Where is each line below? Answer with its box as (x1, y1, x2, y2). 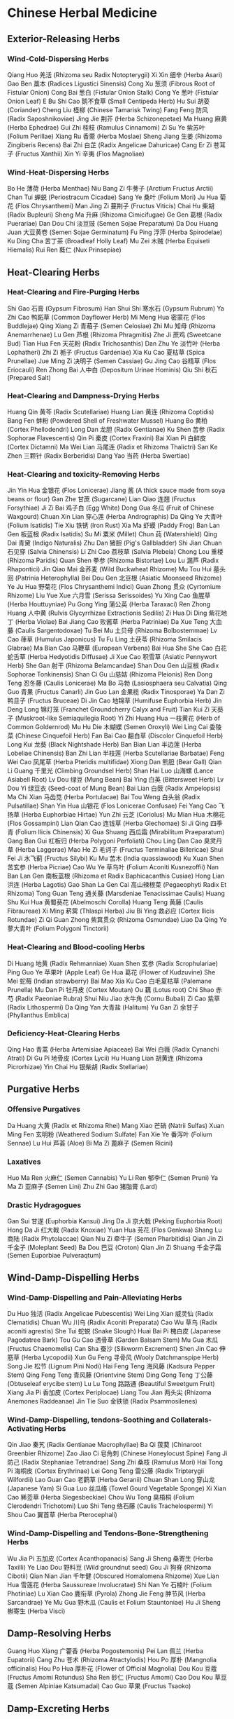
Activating (7, 1423, 43, 1433)
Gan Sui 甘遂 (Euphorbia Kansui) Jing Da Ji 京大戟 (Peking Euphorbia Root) (7, 1217, 223, 1225)
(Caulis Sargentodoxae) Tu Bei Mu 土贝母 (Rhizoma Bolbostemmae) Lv (15, 626, 218, 635)
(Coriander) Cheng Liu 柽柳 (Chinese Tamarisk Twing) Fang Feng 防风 (7, 105, 208, 114)
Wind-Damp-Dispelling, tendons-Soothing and (7, 1415, 170, 1425)
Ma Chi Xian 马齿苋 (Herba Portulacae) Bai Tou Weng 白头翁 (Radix (7, 793, 200, 801)
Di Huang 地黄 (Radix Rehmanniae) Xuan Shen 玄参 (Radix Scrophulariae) (7, 959, 219, 967)
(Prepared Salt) (7, 373, 51, 381)
